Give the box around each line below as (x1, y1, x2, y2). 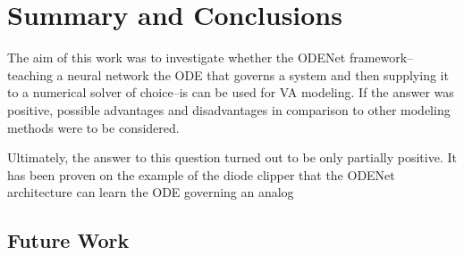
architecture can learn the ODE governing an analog (7, 183, 294, 202)
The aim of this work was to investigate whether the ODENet (7, 48, 346, 67)
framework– (349, 48, 414, 67)
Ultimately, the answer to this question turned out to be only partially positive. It (7, 148, 457, 167)
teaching (7, 65, 53, 84)
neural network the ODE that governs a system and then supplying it (67, 65, 449, 84)
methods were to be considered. (7, 118, 180, 136)
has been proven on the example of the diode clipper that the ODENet (7, 165, 395, 184)
